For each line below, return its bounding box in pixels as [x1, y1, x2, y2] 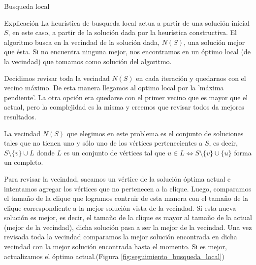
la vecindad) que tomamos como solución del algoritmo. [4, 56, 172, 66]
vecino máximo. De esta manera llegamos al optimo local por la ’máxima [4, 82, 224, 93]
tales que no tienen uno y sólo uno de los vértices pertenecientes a [4, 138, 203, 148]
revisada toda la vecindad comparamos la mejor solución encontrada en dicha [4, 231, 237, 242]
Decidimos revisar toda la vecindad [4, 73, 110, 83]
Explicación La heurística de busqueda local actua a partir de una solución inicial [4, 17, 250, 28]
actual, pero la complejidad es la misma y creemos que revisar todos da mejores [4, 102, 244, 112]
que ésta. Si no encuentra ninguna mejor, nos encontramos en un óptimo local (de [4, 46, 251, 57]
